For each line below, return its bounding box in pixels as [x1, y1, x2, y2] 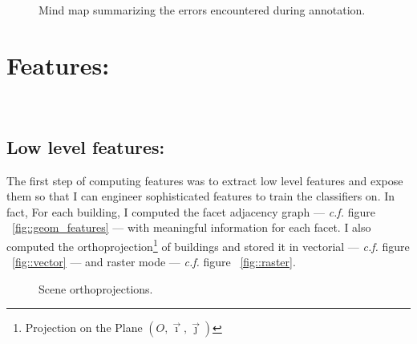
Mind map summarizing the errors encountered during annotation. [38, 2, 366, 18]
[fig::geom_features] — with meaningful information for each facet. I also [12, 219, 371, 236]
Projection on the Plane [25, 319, 143, 336]
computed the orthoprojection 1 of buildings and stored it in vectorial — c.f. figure [6, 235, 410, 254]
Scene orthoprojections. [38, 280, 153, 297]
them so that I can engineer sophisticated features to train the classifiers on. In [6, 188, 395, 204]
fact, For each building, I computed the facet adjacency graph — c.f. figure [6, 203, 375, 220]
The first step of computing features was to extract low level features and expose [6, 172, 403, 188]
